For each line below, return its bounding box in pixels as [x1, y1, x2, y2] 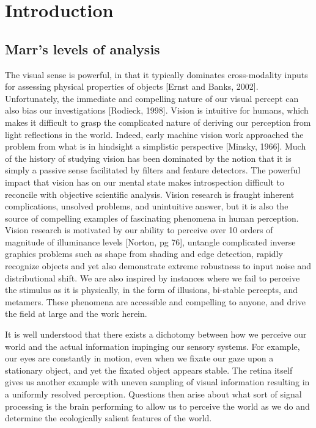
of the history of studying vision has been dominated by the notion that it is [5, 151, 292, 164]
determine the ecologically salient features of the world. [5, 412, 212, 424]
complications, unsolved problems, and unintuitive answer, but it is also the [5, 200, 288, 212]
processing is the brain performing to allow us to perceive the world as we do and [5, 399, 310, 412]
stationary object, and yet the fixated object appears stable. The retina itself [5, 363, 293, 376]
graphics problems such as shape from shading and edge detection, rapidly [5, 247, 283, 260]
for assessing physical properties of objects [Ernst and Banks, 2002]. [5, 80, 259, 93]
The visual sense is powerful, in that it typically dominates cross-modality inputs [5, 68, 308, 81]
